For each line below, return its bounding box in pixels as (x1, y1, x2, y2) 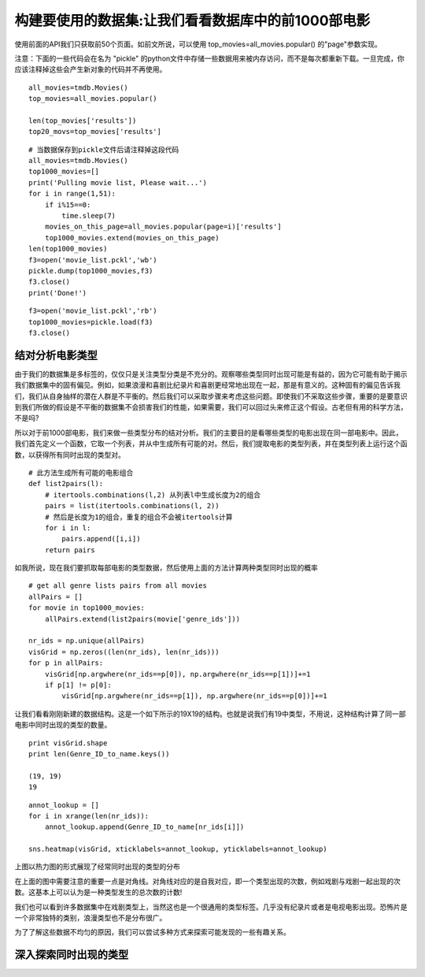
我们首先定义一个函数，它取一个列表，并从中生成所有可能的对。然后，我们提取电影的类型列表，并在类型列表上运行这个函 (14, 439, 408, 448)
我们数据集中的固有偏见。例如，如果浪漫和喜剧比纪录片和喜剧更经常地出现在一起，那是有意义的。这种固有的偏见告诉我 (14, 381, 401, 390)
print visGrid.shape (28, 738, 108, 748)
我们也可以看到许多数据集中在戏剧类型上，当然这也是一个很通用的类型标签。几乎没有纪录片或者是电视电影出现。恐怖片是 (14, 902, 408, 912)
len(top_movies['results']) (28, 116, 137, 125)
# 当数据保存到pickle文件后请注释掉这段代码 (28, 145, 179, 154)
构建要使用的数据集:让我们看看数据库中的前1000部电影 (14, 12, 371, 29)
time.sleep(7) (61, 211, 116, 221)
